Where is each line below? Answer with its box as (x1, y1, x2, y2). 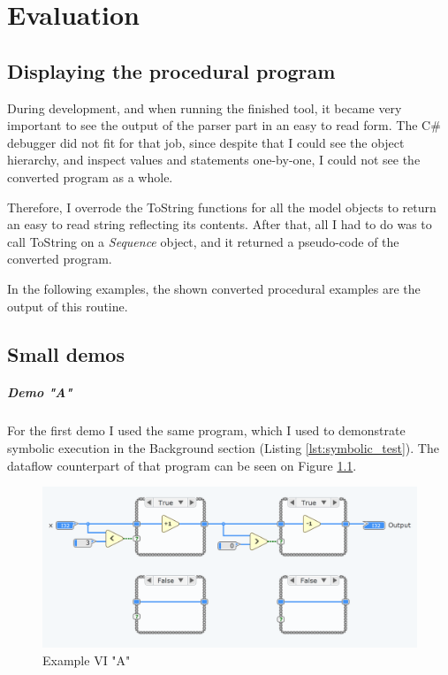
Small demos (7, 340, 125, 367)
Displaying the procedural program (7, 57, 336, 84)
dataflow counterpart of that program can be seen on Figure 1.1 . (7, 456, 357, 474)
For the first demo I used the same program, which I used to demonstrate (7, 421, 406, 440)
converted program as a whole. (7, 167, 173, 186)
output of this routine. (7, 296, 128, 315)
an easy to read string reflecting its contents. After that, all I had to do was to (7, 215, 432, 234)
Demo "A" (7, 383, 72, 402)
